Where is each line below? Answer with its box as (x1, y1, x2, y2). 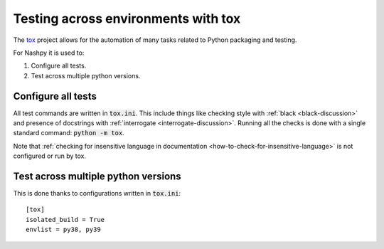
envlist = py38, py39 (26, 226, 101, 234)
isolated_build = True (26, 216, 105, 223)
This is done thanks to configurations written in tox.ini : (13, 189, 181, 198)
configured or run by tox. (13, 152, 87, 160)
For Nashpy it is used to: (13, 48, 85, 57)
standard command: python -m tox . (13, 129, 124, 137)
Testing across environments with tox (13, 11, 241, 26)
